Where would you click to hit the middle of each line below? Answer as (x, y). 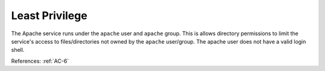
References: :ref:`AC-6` (40, 61)
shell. (18, 50)
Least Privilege (49, 16)
